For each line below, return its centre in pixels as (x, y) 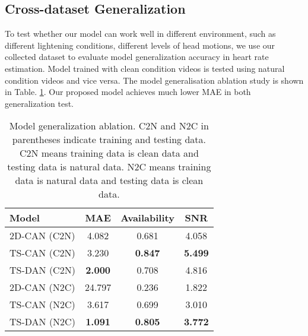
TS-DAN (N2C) (42, 322)
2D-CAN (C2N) (42, 236)
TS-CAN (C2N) (42, 253)
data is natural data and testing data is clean (109, 180)
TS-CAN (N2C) (42, 305)
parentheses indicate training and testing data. (109, 140)
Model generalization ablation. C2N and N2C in (109, 126)
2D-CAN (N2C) (42, 287)
